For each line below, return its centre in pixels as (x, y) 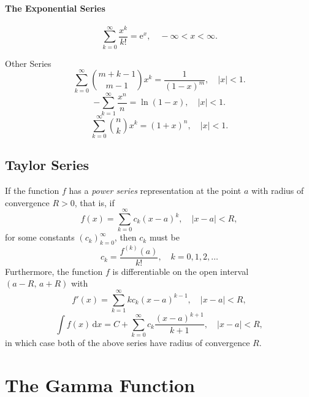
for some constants (40, 237)
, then (125, 237)
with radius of (278, 191)
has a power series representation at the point (155, 191)
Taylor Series (47, 165)
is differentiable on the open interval (181, 271)
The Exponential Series (55, 8)
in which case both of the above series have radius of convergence (128, 343)
